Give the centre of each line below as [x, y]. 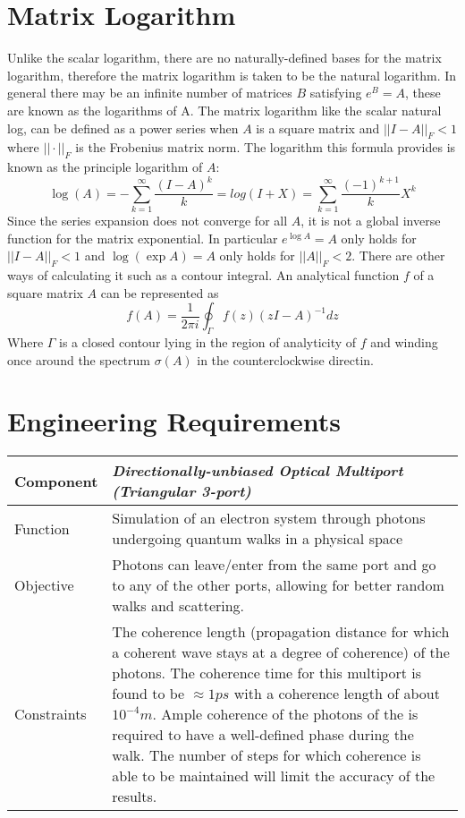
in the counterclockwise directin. [285, 359]
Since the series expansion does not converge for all [148, 220]
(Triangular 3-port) [182, 491]
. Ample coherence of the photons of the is [285, 714]
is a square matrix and [318, 128]
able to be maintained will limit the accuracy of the [274, 776]
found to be [148, 694]
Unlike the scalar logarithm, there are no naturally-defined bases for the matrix [224, 58]
